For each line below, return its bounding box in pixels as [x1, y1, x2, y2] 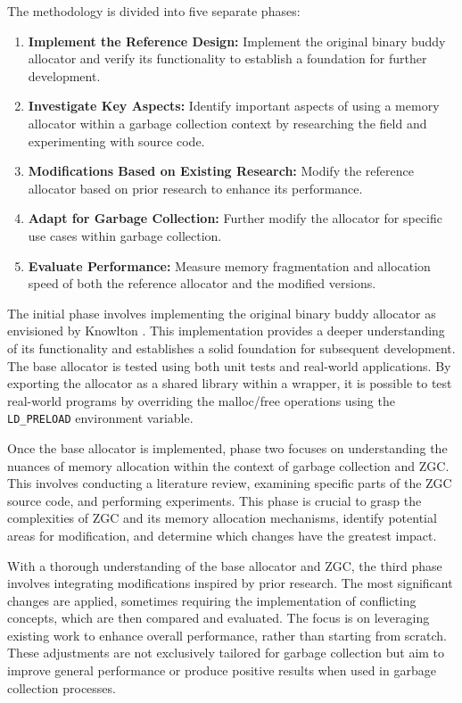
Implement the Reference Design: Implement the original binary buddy [28, 31, 446, 50]
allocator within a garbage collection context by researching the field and [28, 113, 427, 132]
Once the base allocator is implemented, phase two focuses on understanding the [7, 438, 448, 457]
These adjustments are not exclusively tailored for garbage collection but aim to [7, 643, 445, 662]
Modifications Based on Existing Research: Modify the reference [28, 161, 414, 180]
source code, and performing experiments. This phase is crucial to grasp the [7, 491, 422, 509]
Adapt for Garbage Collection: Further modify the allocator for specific [28, 209, 442, 227]
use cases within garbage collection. [28, 226, 222, 244]
